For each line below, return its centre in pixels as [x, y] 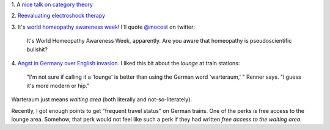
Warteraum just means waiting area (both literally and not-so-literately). [102, 99]
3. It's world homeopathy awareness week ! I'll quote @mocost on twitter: [103, 27]
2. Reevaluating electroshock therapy [58, 16]
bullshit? [37, 49]
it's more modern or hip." [58, 85]
